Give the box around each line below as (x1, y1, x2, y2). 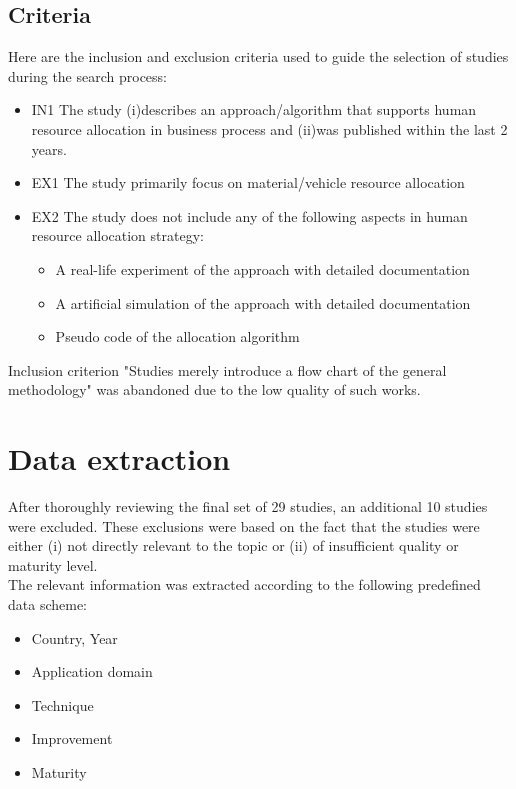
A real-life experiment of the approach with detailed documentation (55, 258, 470, 279)
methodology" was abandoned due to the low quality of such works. (8, 379, 421, 400)
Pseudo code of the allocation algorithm (55, 326, 300, 347)
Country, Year (31, 627, 118, 648)
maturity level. (8, 554, 98, 575)
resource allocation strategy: (31, 225, 204, 246)
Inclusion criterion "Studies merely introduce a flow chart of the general (8, 359, 447, 380)
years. (31, 138, 67, 159)
